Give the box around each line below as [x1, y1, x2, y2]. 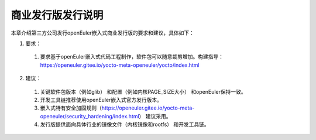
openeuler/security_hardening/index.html [40, 112, 140, 119]
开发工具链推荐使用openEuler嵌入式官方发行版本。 [40, 96, 162, 103]
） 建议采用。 [139, 112, 172, 119]
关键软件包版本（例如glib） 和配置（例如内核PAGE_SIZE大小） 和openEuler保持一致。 [40, 88, 247, 95]
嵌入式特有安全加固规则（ [40, 104, 102, 111]
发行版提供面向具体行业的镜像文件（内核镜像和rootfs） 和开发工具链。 [40, 121, 210, 128]
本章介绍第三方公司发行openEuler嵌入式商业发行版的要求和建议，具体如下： [11, 29, 194, 36]
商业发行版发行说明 [11, 9, 104, 22]
